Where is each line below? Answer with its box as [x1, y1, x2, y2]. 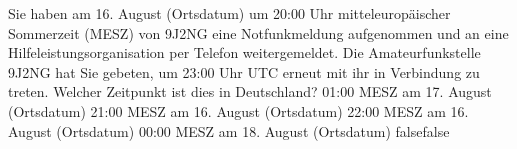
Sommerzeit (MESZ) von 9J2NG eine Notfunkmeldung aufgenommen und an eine [8, 22, 509, 43]
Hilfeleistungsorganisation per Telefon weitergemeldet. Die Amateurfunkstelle [8, 42, 481, 63]
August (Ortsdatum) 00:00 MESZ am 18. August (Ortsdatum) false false [8, 120, 450, 141]
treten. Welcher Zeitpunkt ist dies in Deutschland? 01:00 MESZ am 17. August [8, 81, 492, 102]
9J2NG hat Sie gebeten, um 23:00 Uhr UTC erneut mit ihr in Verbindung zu [8, 61, 480, 82]
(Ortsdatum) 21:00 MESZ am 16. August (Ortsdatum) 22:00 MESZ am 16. [8, 100, 469, 121]
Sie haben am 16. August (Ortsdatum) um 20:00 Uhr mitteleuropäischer [8, 3, 451, 23]
